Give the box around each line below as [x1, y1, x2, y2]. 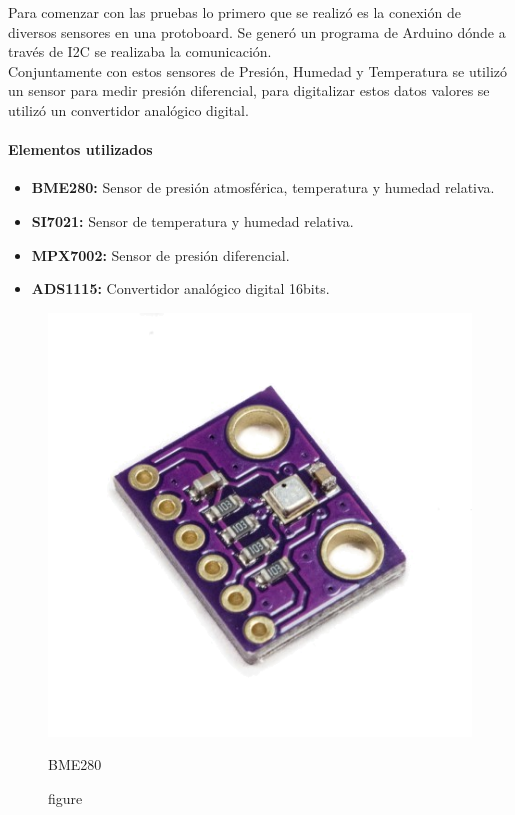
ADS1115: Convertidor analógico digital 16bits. [31, 278, 330, 299]
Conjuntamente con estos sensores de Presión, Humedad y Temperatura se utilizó [8, 60, 508, 81]
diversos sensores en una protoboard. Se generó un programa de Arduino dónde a [8, 21, 506, 42]
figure [48, 787, 83, 808]
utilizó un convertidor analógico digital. [8, 99, 249, 120]
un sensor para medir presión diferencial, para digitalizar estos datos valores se [8, 80, 490, 101]
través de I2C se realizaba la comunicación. [8, 41, 272, 62]
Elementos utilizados [8, 139, 153, 160]
